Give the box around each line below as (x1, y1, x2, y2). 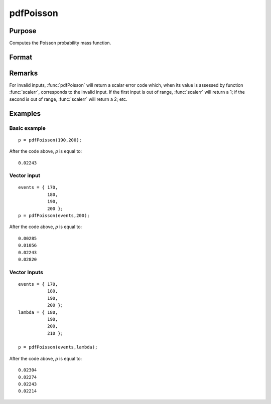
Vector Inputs (9, 269, 44, 276)
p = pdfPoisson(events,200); (18, 213, 90, 219)
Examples (9, 109, 41, 118)
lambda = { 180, (18, 309, 58, 315)
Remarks (9, 69, 38, 77)
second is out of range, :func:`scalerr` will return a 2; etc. (9, 96, 127, 102)
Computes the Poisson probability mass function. (9, 40, 111, 46)
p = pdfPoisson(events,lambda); (18, 344, 98, 350)
